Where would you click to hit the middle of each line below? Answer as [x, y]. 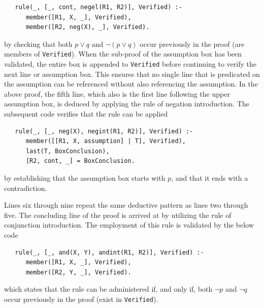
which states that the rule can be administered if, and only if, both [108, 289]
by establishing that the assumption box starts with [85, 178]
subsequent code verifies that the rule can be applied [86, 114]
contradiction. [26, 188]
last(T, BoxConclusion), [68, 151]
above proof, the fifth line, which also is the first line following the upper [117, 93]
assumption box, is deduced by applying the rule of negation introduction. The [127, 104]
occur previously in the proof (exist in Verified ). [81, 299]
